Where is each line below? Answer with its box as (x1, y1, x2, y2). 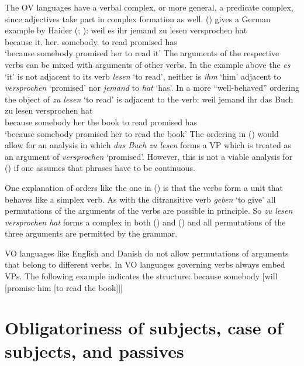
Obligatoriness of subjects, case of (5, 316, 283, 340)
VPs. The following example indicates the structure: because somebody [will (5, 270, 278, 282)
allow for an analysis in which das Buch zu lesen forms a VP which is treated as (5, 139, 291, 151)
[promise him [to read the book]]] (5, 281, 123, 293)
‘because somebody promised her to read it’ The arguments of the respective (5, 47, 279, 59)
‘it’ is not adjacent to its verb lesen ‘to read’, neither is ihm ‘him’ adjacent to (5, 70, 281, 82)
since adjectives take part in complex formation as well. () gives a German (5, 12, 271, 25)
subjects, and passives (5, 338, 184, 362)
